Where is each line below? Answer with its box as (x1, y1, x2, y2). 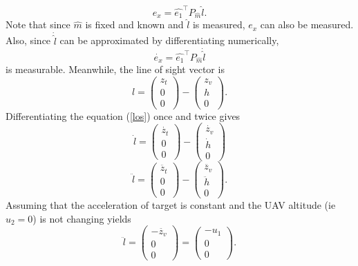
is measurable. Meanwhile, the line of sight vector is (6, 62, 225, 76)
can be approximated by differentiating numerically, (59, 33, 279, 48)
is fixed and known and (85, 17, 184, 32)
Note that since (6, 17, 70, 32)
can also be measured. (260, 17, 354, 32)
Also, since (6, 33, 51, 48)
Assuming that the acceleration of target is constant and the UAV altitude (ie (6, 198, 336, 212)
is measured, (192, 17, 245, 32)
